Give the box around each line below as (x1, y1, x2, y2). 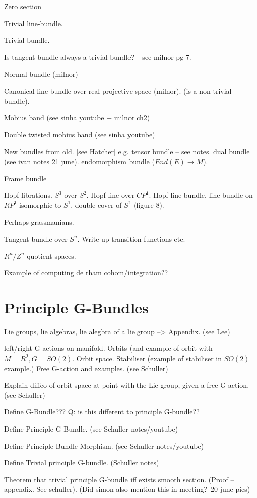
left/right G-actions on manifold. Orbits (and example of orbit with (4, 343, 213, 353)
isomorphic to (19, 199, 61, 210)
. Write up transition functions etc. (77, 233, 185, 244)
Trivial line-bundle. (4, 18, 63, 28)
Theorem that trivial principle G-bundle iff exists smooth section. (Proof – (4, 474, 234, 484)
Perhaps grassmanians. (4, 217, 74, 227)
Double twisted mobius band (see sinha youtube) (4, 129, 155, 139)
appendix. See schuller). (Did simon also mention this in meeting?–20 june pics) (4, 484, 250, 494)
